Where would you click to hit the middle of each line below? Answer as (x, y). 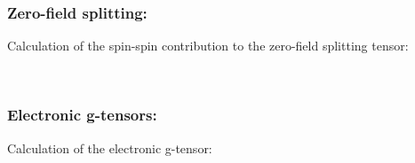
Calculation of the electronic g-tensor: (110, 147)
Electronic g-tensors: (82, 115)
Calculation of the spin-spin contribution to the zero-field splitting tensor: (208, 46)
